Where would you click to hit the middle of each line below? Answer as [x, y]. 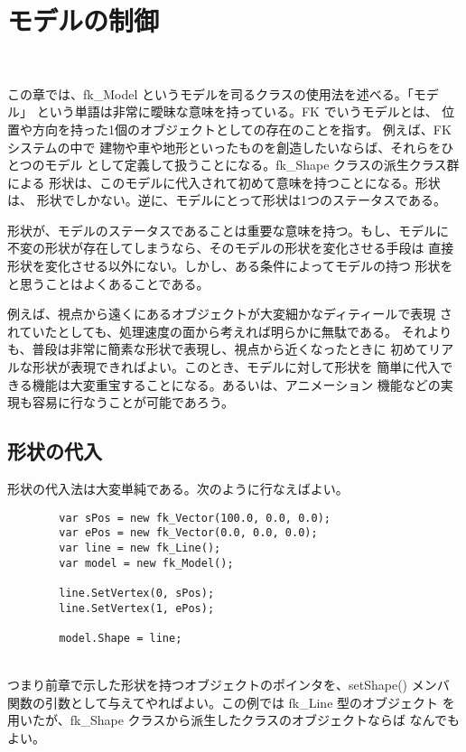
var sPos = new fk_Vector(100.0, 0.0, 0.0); [195, 518]
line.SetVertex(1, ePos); [137, 608]
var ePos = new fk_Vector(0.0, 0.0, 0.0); [188, 533]
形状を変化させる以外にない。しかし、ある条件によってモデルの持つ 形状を [230, 266]
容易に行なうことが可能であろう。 [133, 402]
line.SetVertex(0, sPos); [137, 593]
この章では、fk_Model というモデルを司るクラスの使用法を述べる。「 [210, 93]
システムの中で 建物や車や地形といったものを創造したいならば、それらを [224, 147]
